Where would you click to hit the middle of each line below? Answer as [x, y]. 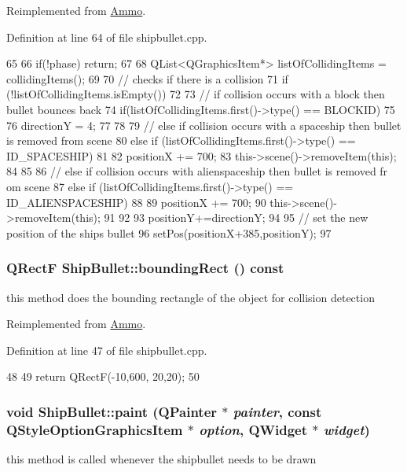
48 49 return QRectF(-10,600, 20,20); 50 [103, 376]
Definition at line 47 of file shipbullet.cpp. [107, 350]
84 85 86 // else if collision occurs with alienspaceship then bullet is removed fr [197, 171]
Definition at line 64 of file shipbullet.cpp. [107, 37]
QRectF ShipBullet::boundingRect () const [145, 268]
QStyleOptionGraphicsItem [95, 429]
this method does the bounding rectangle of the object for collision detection [191, 297]
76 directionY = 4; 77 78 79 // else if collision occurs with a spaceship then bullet [204, 125]
